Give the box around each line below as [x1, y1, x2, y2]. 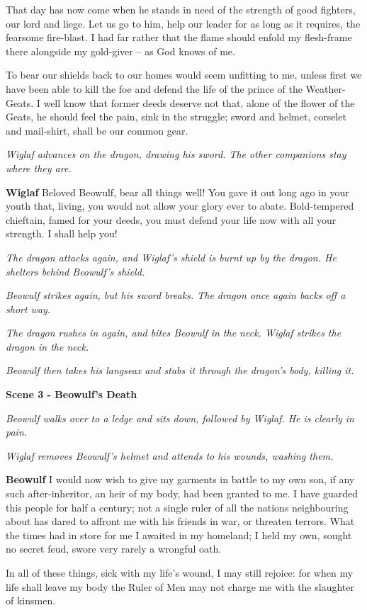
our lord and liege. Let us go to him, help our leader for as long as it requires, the [6, 16, 361, 30]
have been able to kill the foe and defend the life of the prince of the [6, 81, 303, 96]
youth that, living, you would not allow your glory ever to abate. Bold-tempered [6, 198, 354, 213]
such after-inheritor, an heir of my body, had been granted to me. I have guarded [6, 486, 358, 501]
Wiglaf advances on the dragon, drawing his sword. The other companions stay [6, 147, 346, 162]
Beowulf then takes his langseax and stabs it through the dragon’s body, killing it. [6, 363, 354, 378]
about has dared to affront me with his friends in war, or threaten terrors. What [6, 514, 355, 529]
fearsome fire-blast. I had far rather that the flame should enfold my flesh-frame [6, 30, 352, 45]
